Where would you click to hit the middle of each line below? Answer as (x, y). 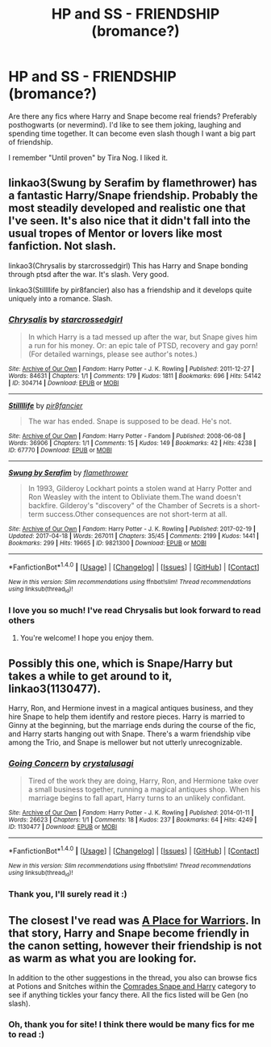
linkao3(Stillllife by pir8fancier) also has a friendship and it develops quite (130, 290)
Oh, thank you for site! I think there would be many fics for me (131, 1024)
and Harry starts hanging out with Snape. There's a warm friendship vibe (130, 734)
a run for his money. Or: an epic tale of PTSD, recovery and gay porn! (143, 346)
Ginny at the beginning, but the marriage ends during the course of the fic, (132, 725)
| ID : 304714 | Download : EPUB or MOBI (64, 383)
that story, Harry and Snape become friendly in (129, 933)
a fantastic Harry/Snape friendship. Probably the (133, 196)
